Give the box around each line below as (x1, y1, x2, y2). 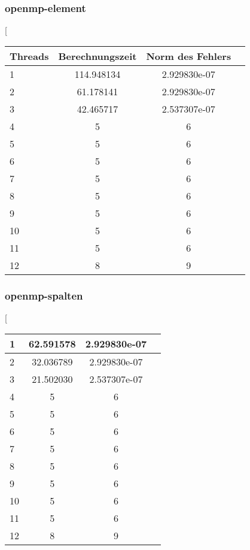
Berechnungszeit (58, 49, 137, 63)
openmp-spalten (5, 288, 83, 303)
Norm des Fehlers (146, 49, 231, 63)
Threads (10, 49, 49, 63)
